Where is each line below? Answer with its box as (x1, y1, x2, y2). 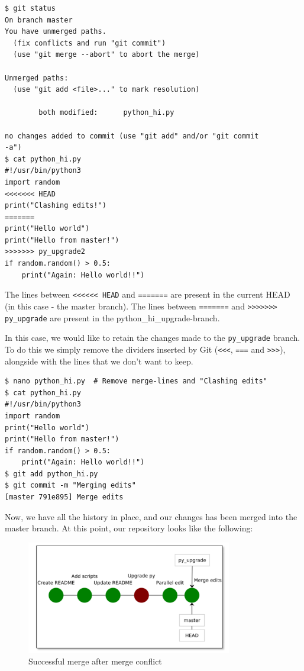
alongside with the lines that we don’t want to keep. (5, 354, 193, 367)
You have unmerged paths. (5, 27, 106, 36)
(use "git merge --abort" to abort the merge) (13, 50, 200, 59)
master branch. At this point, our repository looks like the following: (5, 522, 253, 534)
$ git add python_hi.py (5, 469, 98, 478)
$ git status (5, 4, 56, 12)
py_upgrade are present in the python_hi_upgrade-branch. (5, 311, 220, 324)
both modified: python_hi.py (38, 108, 174, 117)
